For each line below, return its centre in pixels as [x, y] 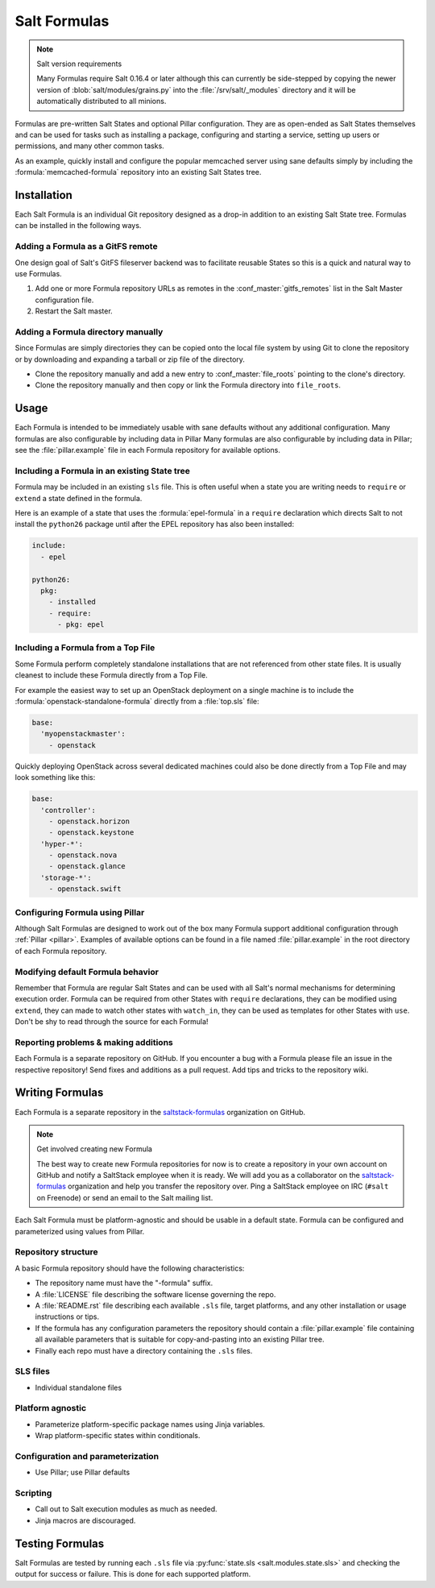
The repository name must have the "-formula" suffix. [124, 1283]
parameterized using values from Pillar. [80, 1231]
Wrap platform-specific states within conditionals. [118, 1436]
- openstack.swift [85, 889]
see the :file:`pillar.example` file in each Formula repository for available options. [148, 450]
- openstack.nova [83, 855]
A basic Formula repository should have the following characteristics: [130, 1268]
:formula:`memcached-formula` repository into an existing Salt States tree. [138, 172]
